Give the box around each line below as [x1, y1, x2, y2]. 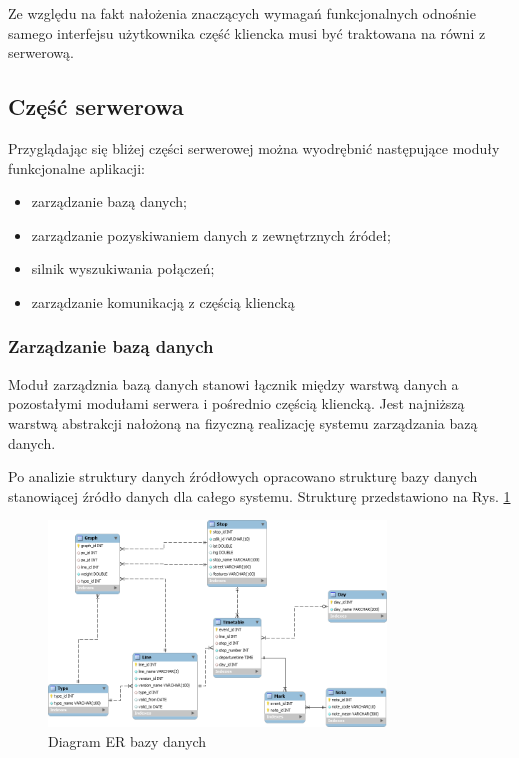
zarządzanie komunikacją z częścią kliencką [31, 291, 295, 312]
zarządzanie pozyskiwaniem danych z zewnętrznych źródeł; [31, 224, 391, 245]
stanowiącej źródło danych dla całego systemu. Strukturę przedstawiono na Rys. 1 [8, 485, 511, 506]
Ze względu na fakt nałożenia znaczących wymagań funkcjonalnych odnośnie [8, 3, 476, 23]
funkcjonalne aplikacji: [8, 157, 145, 178]
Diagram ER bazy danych [48, 731, 207, 751]
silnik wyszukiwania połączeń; [31, 258, 215, 279]
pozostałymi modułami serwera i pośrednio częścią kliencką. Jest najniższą [8, 393, 465, 414]
